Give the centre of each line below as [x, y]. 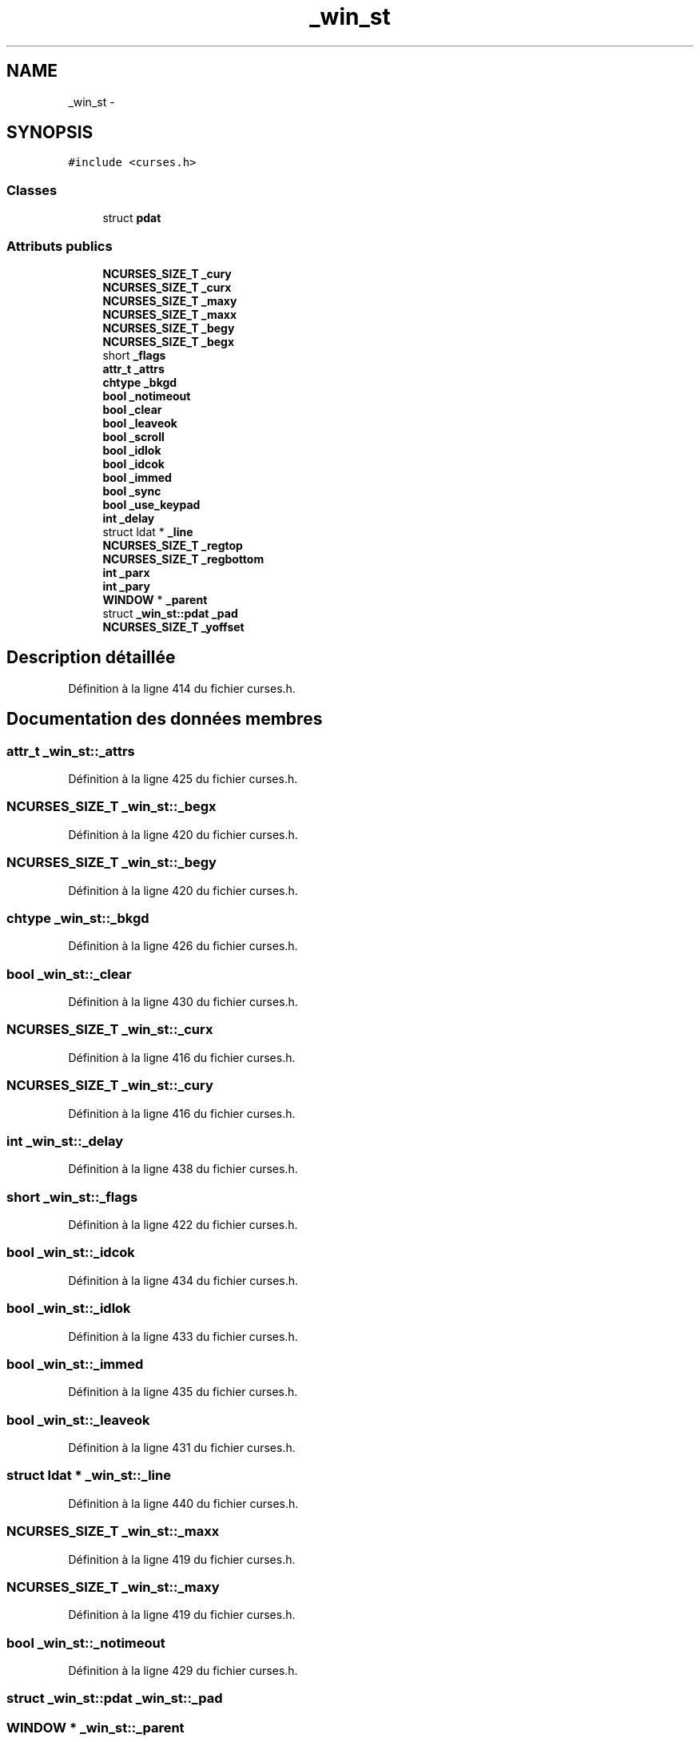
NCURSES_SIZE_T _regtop [173, 545]
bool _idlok [132, 450]
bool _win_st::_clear [69, 974]
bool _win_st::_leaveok [78, 1420]
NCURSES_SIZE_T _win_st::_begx [111, 807]
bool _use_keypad [151, 504]
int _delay [129, 518]
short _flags [134, 355]
